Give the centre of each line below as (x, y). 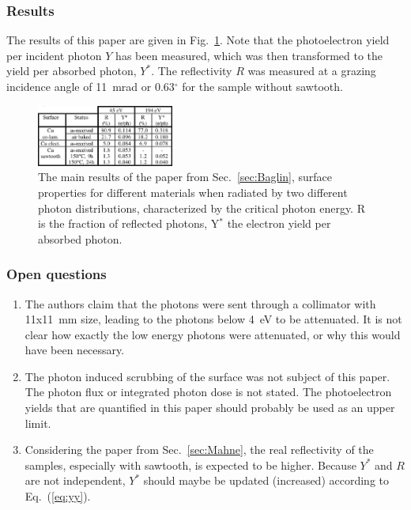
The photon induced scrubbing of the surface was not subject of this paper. (207, 376)
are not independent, (75, 480)
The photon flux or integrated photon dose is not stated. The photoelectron (208, 392)
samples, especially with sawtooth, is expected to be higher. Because (190, 465)
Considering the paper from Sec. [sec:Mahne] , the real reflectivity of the (199, 450)
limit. (38, 423)
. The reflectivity (192, 71)
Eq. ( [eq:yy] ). (58, 496)
